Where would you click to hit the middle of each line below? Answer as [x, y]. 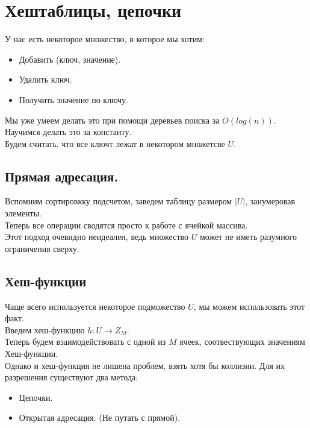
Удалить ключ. [45, 79]
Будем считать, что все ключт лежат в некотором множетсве [115, 143]
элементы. [23, 213]
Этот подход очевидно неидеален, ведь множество [97, 237]
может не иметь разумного [248, 237]
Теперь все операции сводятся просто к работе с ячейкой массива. [126, 225]
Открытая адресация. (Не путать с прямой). [100, 417]
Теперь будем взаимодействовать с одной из [85, 341]
